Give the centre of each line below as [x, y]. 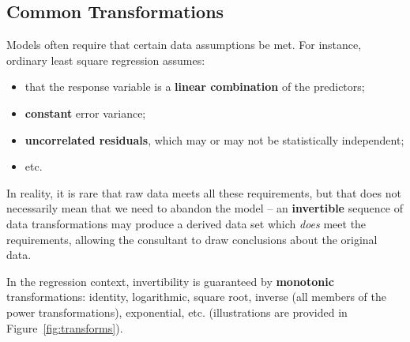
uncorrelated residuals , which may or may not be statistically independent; [214, 139]
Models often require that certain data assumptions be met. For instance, [184, 45]
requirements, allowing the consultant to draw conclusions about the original [192, 239]
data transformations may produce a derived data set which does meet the [186, 223]
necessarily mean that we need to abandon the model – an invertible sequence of [205, 208]
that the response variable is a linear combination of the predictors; [195, 86]
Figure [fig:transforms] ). [65, 327]
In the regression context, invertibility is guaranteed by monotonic [170, 281]
